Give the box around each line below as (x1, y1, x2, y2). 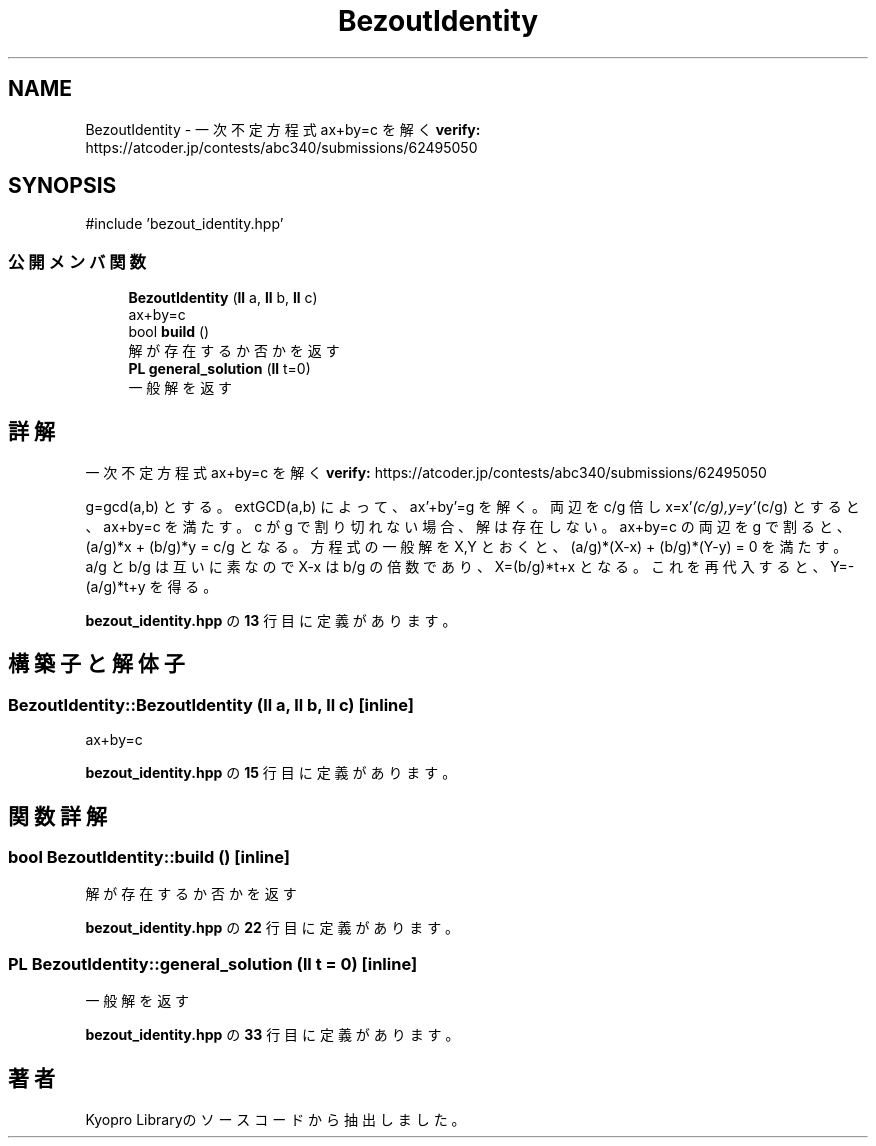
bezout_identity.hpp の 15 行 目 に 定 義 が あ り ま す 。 (85, 764, 457, 782)
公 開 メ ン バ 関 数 (8, 251, 146, 272)
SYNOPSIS (8, 173, 117, 199)
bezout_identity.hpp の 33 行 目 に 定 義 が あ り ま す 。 (85, 1026, 460, 1044)
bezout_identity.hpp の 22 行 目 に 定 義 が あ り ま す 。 (85, 919, 460, 937)
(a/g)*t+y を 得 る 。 (85, 578, 218, 596)
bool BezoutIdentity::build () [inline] (8, 847, 290, 868)
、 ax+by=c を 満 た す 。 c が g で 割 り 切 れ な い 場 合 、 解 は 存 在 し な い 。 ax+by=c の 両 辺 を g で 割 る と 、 (85, 518, 851, 536)
